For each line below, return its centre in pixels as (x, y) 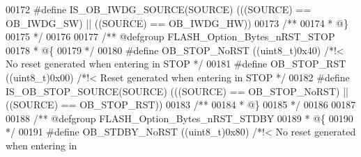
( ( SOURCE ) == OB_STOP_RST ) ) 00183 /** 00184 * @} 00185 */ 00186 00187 (181, 105)
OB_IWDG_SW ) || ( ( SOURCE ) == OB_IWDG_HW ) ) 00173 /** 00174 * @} (177, 23)
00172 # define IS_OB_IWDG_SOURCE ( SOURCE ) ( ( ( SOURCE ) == (159, 9)
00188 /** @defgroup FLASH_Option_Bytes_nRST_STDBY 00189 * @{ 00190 (179, 118)
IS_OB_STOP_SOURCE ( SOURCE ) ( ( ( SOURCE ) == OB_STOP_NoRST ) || (177, 91)
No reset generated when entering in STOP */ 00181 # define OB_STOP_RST (176, 64)
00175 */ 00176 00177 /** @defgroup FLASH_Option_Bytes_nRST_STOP (170, 36)
